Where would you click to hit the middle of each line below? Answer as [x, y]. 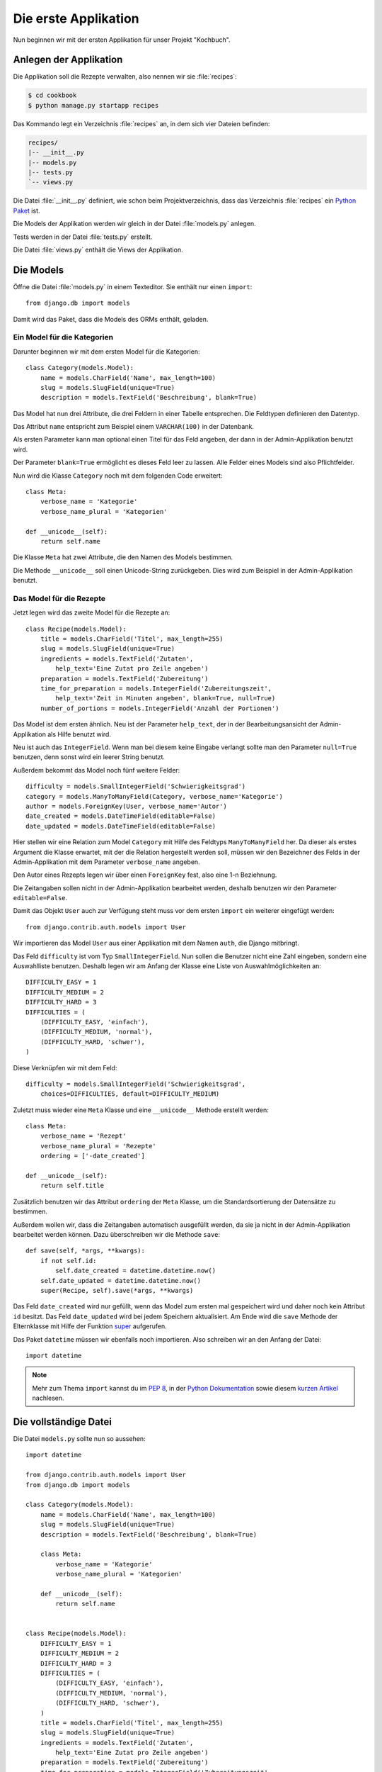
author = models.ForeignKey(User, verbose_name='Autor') [127, 806]
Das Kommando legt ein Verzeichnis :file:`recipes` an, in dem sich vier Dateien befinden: [141, 123]
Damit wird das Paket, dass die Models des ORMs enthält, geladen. [111, 319]
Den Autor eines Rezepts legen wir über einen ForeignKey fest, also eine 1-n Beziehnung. [145, 875]
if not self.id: [68, 1261]
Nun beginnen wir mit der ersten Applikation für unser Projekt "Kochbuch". [122, 40]
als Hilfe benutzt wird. [79, 734]
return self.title [72, 1186]
